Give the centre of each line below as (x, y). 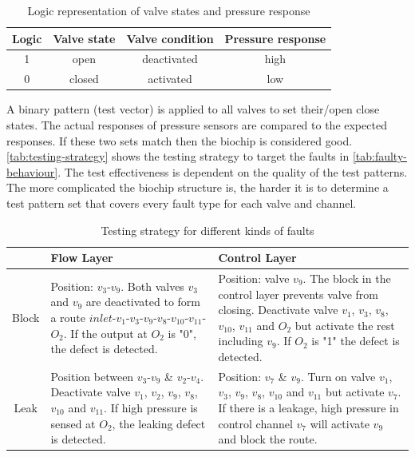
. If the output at (105, 333)
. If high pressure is (151, 407)
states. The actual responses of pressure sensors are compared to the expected (197, 124)
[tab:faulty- (379, 156)
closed (84, 79)
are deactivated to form (143, 302)
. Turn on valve (338, 376)
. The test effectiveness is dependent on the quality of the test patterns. (233, 171)
